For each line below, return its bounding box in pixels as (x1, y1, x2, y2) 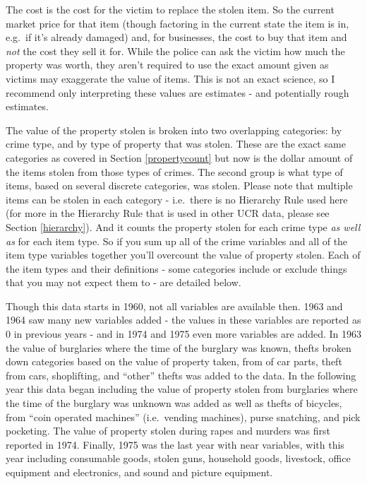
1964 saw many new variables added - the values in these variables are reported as (6, 312, 361, 327)
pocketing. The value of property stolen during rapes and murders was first (6, 423, 330, 438)
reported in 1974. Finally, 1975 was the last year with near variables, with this (6, 437, 344, 451)
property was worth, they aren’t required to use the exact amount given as (6, 57, 329, 72)
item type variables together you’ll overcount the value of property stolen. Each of (6, 247, 361, 262)
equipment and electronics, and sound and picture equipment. (6, 465, 273, 479)
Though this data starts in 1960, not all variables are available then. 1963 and (6, 298, 343, 313)
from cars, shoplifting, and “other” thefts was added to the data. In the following (6, 367, 356, 382)
